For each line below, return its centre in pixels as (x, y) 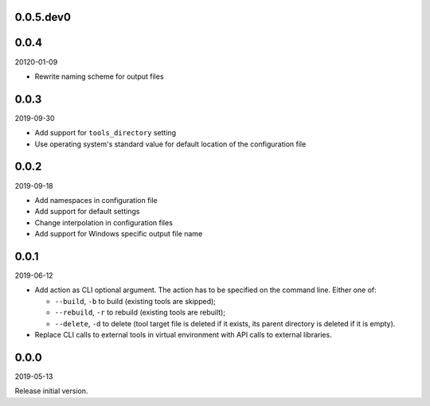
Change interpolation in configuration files (104, 222)
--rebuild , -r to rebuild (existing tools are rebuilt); (140, 312)
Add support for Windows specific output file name (119, 234)
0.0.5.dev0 (43, 17)
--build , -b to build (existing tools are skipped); (135, 301)
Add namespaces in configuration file (96, 200)
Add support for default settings (87, 212)
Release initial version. (51, 391)
